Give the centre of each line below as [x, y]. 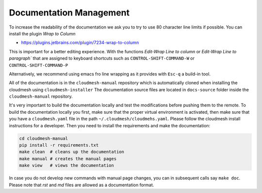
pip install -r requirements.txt [59, 145]
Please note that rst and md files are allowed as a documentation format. [82, 185]
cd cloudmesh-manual [43, 138]
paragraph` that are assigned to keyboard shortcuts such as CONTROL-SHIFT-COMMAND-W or [102, 59]
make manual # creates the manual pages [68, 159]
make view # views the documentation [66, 165]
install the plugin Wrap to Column [42, 33]
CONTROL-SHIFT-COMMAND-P [38, 65]
